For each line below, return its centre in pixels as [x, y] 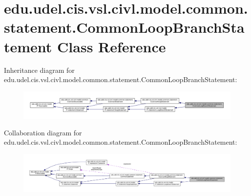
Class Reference [112, 46]
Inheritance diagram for [39, 70]
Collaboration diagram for [43, 132]
